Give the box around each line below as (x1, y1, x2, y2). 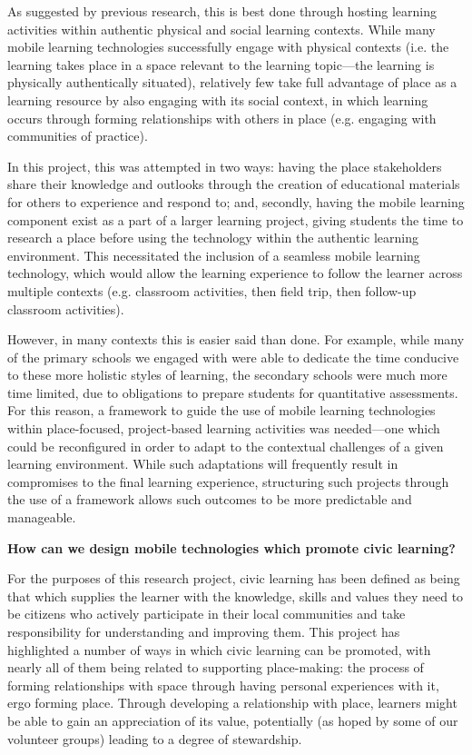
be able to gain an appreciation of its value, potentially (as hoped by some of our (7, 710, 458, 730)
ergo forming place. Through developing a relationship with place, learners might (7, 693, 457, 712)
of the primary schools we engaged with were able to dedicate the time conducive (7, 347, 459, 366)
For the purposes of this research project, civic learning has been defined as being (7, 569, 460, 588)
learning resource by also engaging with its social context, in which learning (7, 90, 428, 109)
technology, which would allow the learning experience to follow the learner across (7, 263, 463, 283)
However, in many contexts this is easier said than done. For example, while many (7, 330, 465, 349)
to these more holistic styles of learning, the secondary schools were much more (7, 365, 447, 384)
